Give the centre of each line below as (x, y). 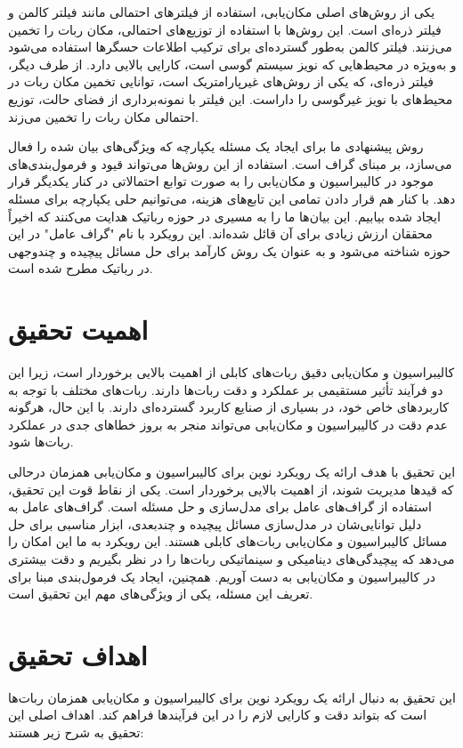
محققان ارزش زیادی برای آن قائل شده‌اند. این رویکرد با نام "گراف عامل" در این (220, 233)
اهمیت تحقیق (78, 330)
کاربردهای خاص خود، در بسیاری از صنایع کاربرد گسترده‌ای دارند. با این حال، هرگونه (228, 407)
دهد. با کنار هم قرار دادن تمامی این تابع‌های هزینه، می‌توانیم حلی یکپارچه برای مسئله (232, 198)
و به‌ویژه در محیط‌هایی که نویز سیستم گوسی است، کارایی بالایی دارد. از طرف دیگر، (232, 64)
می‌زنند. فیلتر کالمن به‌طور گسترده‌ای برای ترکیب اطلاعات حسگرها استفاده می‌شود (230, 47)
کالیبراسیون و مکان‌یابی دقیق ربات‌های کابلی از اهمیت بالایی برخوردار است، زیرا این (231, 372)
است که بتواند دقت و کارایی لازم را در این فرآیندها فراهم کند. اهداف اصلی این (218, 715)
